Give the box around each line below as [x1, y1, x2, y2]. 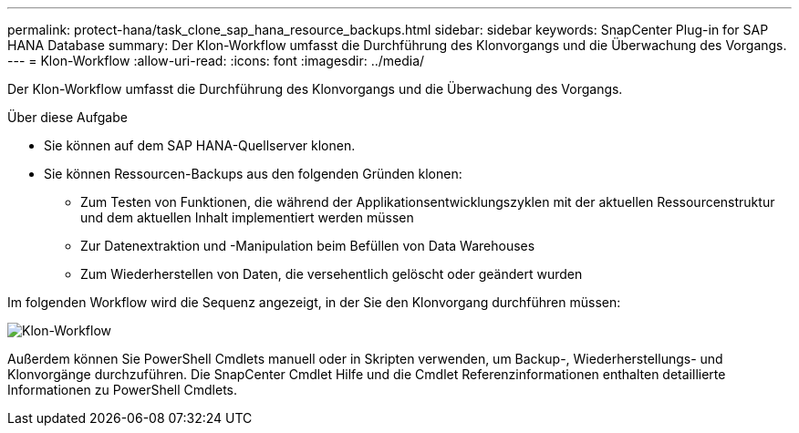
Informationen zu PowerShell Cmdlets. [7, 382, 238, 397]
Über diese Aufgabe [7, 109, 128, 125]
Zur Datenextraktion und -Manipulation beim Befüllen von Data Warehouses [80, 238, 535, 253]
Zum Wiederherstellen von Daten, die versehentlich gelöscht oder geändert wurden [80, 266, 583, 282]
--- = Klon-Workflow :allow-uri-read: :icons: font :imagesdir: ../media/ [7, 53, 425, 68]
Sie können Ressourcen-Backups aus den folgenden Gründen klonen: [44, 166, 462, 181]
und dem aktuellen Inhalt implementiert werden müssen [80, 210, 414, 225]
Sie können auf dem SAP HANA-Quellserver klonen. [44, 138, 356, 153]
